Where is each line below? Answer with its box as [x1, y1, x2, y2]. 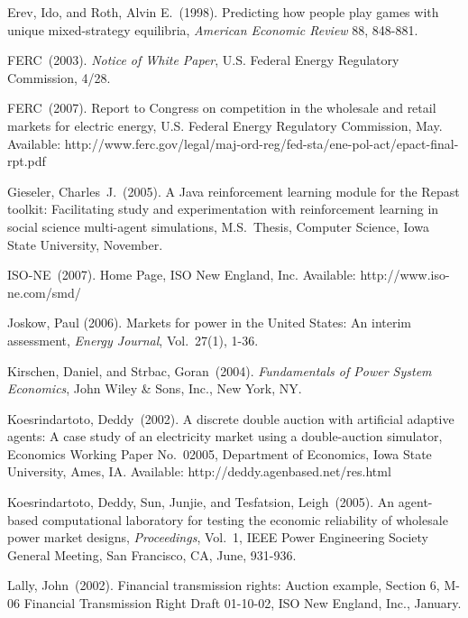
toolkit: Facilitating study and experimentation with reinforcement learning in [7, 199, 439, 218]
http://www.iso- [360, 265, 450, 284]
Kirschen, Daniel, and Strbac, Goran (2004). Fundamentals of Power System [7, 361, 432, 380]
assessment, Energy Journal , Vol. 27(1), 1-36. [7, 330, 259, 349]
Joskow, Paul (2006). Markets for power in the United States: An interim [7, 313, 411, 332]
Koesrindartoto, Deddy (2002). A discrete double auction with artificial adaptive [7, 409, 454, 428]
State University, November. [7, 235, 163, 254]
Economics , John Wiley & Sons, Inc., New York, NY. [7, 379, 302, 398]
